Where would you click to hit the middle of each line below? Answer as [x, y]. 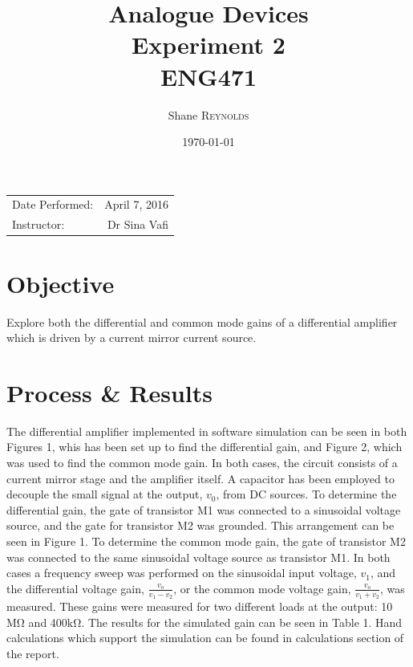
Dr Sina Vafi [138, 224]
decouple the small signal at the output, [105, 494]
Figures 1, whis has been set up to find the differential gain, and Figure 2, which [204, 447]
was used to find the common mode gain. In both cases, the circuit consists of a [202, 462]
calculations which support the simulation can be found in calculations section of [205, 638]
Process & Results [109, 392]
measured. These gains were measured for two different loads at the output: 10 [200, 606]
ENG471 [209, 76]
